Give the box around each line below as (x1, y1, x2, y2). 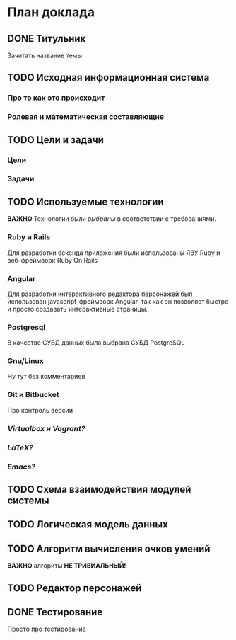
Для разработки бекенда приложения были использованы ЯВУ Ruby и (7, 248, 220, 257)
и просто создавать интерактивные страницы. (7, 304, 148, 313)
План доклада (7, 4, 95, 21)
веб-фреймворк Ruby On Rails (7, 256, 98, 264)
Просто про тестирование (7, 624, 87, 634)
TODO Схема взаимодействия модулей (7, 483, 191, 496)
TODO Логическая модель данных (7, 518, 168, 531)
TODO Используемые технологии (7, 195, 164, 207)
